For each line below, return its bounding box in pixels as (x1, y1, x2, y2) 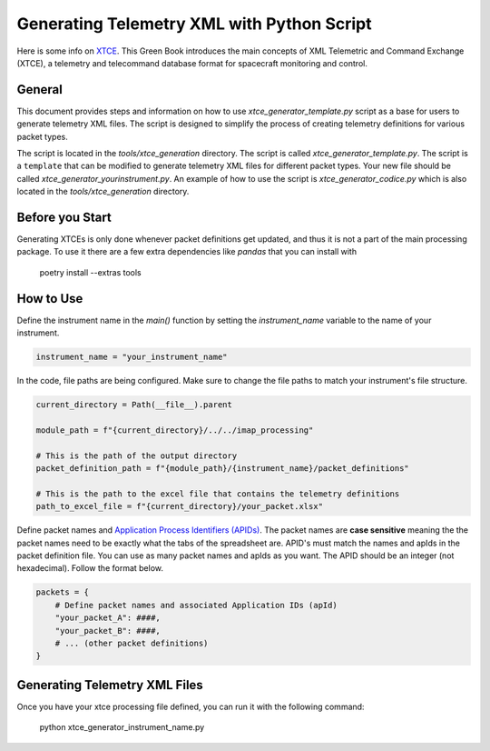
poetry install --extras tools (39, 266, 142, 277)
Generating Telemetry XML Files (16, 677, 203, 693)
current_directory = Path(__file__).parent (35, 400, 233, 410)
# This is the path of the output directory (35, 450, 238, 461)
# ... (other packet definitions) (54, 637, 209, 648)
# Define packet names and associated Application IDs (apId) (54, 600, 338, 610)
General (16, 82, 64, 97)
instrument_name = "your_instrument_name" (35, 352, 228, 363)
